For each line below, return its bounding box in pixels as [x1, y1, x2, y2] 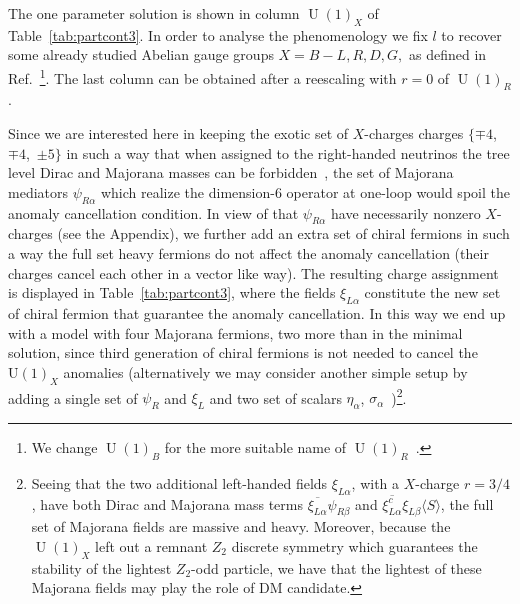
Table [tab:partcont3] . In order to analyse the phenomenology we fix [8, 24, 428, 45]
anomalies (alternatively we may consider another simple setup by [63, 361, 468, 382]
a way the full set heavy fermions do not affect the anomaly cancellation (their [8, 243, 489, 263]
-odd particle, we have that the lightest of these [191, 557, 482, 578]
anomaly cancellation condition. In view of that [8, 202, 299, 223]
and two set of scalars [209, 387, 342, 408]
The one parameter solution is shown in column [8, 3, 300, 23]
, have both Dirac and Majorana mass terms [31, 493, 304, 514]
